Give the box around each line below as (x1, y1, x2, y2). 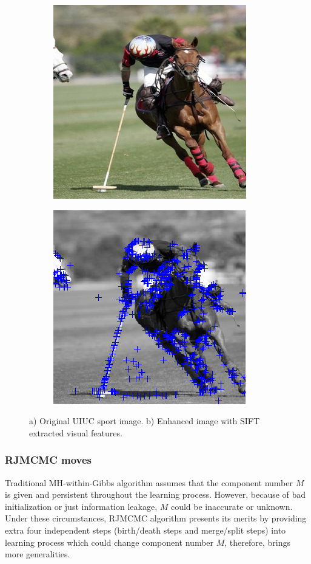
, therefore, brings (224, 535, 291, 548)
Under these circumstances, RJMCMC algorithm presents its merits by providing (5, 512, 307, 524)
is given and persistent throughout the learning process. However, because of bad (5, 488, 306, 501)
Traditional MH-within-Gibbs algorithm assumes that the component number (5, 476, 293, 489)
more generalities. (5, 548, 70, 560)
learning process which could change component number (5, 535, 214, 548)
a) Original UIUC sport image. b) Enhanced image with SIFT (29, 414, 260, 427)
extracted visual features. (29, 426, 122, 439)
